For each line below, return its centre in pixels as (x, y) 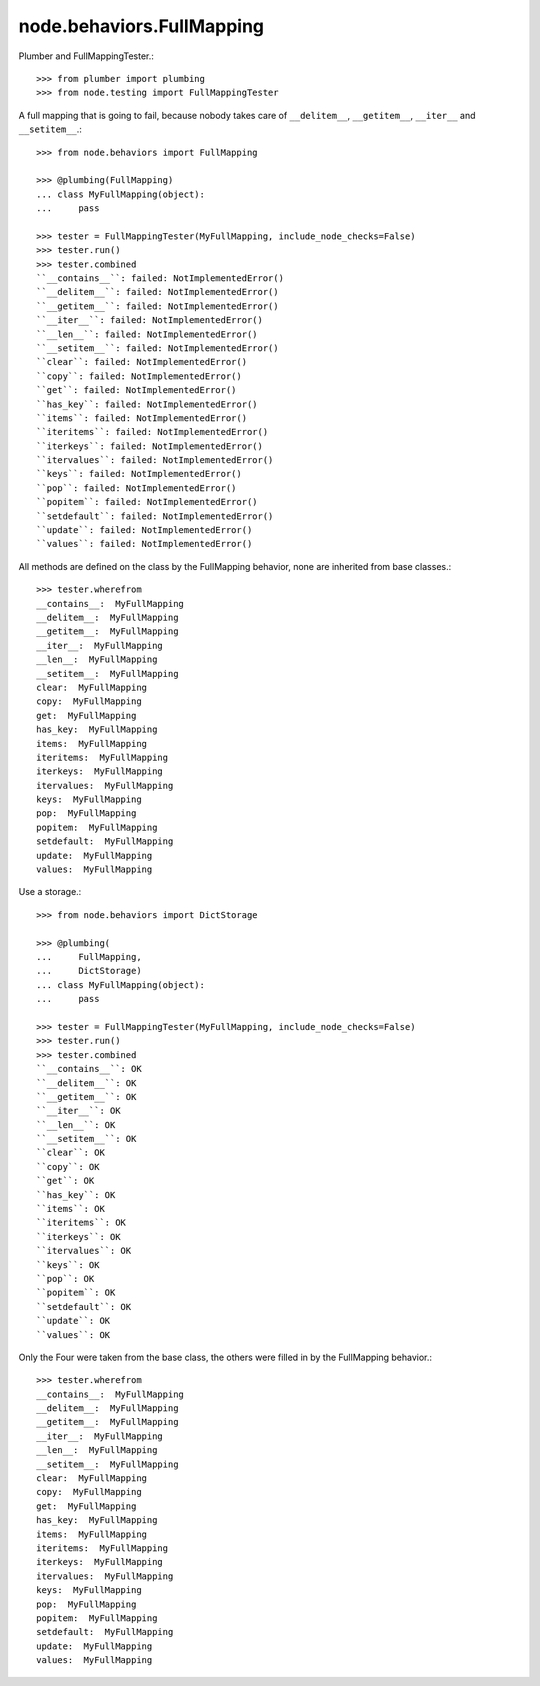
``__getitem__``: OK (86, 1096)
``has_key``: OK (76, 1194)
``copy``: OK (68, 1166)
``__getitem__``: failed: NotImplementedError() (157, 306)
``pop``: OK (65, 1278)
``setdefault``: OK (84, 1306)
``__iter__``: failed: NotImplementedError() (150, 320)
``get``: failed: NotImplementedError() (136, 390)
